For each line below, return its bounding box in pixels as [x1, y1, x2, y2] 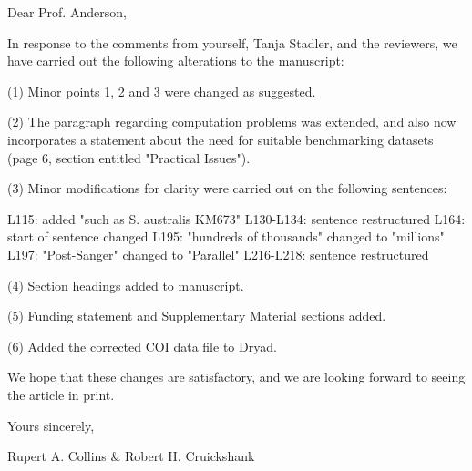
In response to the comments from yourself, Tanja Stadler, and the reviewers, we [7, 33, 457, 52]
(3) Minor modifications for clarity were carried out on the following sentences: [7, 179, 447, 198]
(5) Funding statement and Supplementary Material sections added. [7, 306, 386, 325]
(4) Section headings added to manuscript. [7, 275, 244, 294]
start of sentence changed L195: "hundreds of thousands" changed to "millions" [7, 227, 445, 246]
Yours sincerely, [7, 415, 95, 435]
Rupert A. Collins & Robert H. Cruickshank [7, 446, 255, 466]
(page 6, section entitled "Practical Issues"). [7, 148, 251, 167]
